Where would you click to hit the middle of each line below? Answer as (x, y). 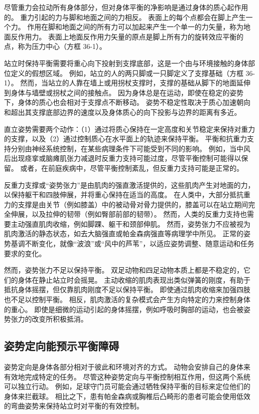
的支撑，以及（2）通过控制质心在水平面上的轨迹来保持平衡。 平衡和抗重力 (126, 139)
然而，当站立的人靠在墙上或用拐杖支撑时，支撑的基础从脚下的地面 (128, 83)
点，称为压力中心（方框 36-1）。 (55, 46)
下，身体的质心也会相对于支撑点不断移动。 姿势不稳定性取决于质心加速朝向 (127, 102)
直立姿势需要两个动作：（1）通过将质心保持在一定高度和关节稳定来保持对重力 (129, 129)
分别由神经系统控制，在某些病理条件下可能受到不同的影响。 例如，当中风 (130, 148)
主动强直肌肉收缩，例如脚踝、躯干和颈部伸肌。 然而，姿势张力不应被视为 (130, 223)
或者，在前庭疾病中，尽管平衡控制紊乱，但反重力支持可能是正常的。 (132, 168)
